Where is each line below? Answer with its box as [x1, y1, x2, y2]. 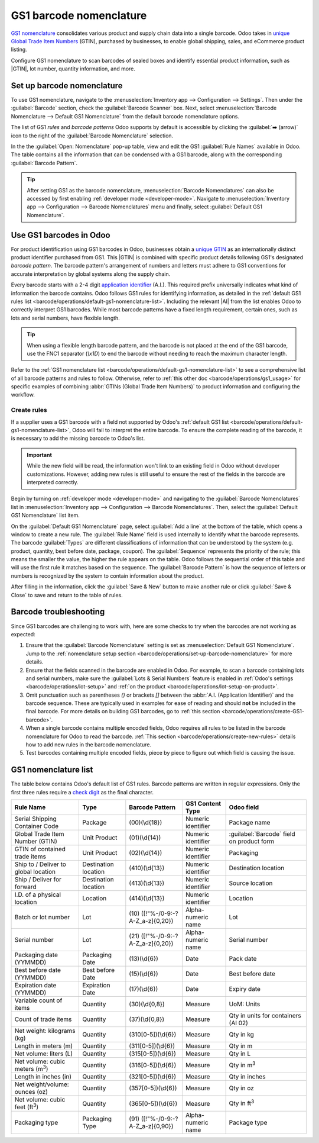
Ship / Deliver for [14, 875, 62, 884]
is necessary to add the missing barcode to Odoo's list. [11, 435, 145, 442]
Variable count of [14, 996, 63, 1004]
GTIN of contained [14, 845, 66, 854]
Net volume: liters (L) [14, 1049, 73, 1058]
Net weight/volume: [14, 1080, 69, 1089]
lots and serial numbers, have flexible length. [11, 314, 121, 321]
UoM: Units [229, 1000, 261, 1009]
